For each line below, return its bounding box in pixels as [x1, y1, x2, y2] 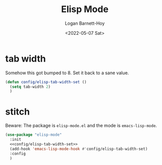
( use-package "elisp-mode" [5, 132, 62, 137]
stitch [5, 106, 30, 117]
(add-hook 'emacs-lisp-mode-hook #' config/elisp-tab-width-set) [10, 146, 148, 151]
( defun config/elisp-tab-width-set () [5, 79, 87, 84]
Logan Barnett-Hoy [65, 20, 105, 26]
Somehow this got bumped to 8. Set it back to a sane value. [5, 70, 129, 76]
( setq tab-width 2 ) [10, 84, 51, 89]
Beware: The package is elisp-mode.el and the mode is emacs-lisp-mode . [5, 123, 157, 129]
